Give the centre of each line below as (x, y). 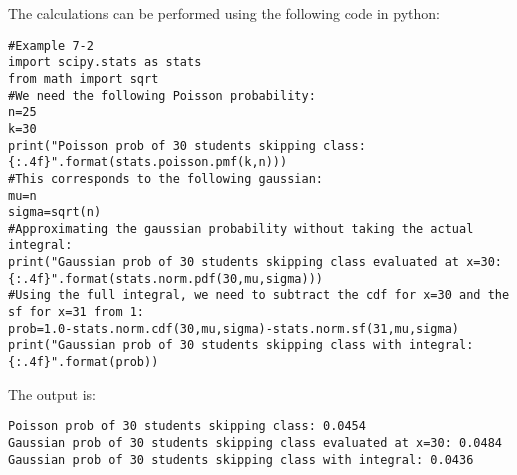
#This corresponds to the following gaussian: (165, 178)
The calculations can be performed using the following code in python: (224, 13)
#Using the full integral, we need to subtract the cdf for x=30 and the (259, 295)
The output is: (52, 393)
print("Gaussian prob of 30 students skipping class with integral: (241, 345)
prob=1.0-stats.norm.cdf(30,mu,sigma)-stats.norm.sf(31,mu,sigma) (234, 328)
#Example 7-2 (51, 45)
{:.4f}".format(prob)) (83, 362)
